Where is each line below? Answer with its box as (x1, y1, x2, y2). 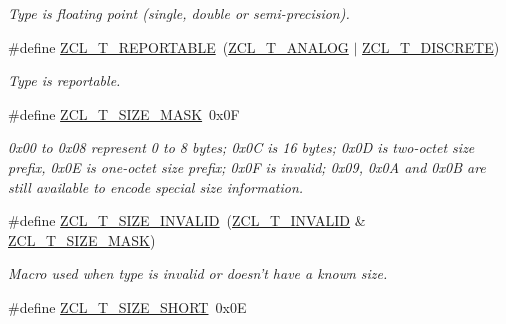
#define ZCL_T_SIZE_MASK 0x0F (8, 103, 240, 124)
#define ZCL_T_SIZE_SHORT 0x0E (8, 296, 247, 317)
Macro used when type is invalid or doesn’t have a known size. (8, 263, 388, 284)
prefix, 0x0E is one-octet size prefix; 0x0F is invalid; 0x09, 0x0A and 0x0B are (8, 156, 486, 177)
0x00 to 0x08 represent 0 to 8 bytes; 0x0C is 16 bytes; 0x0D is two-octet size (8, 137, 475, 158)
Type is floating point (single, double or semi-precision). (8, 3, 350, 23)
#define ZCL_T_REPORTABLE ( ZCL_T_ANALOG (8, 36, 349, 57)
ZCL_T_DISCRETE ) (362, 36, 500, 57)
